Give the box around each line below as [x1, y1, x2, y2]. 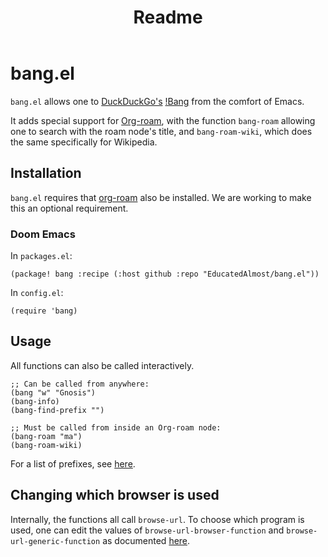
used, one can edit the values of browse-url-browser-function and [10, 524, 285, 536]
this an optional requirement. [10, 202, 129, 214]
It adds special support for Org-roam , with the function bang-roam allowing [10, 114, 316, 126]
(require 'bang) [10, 306, 78, 316]
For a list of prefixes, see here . [10, 457, 136, 470]
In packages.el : [10, 250, 73, 262]
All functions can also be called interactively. [10, 359, 195, 371]
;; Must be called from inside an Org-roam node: [10, 422, 222, 433]
